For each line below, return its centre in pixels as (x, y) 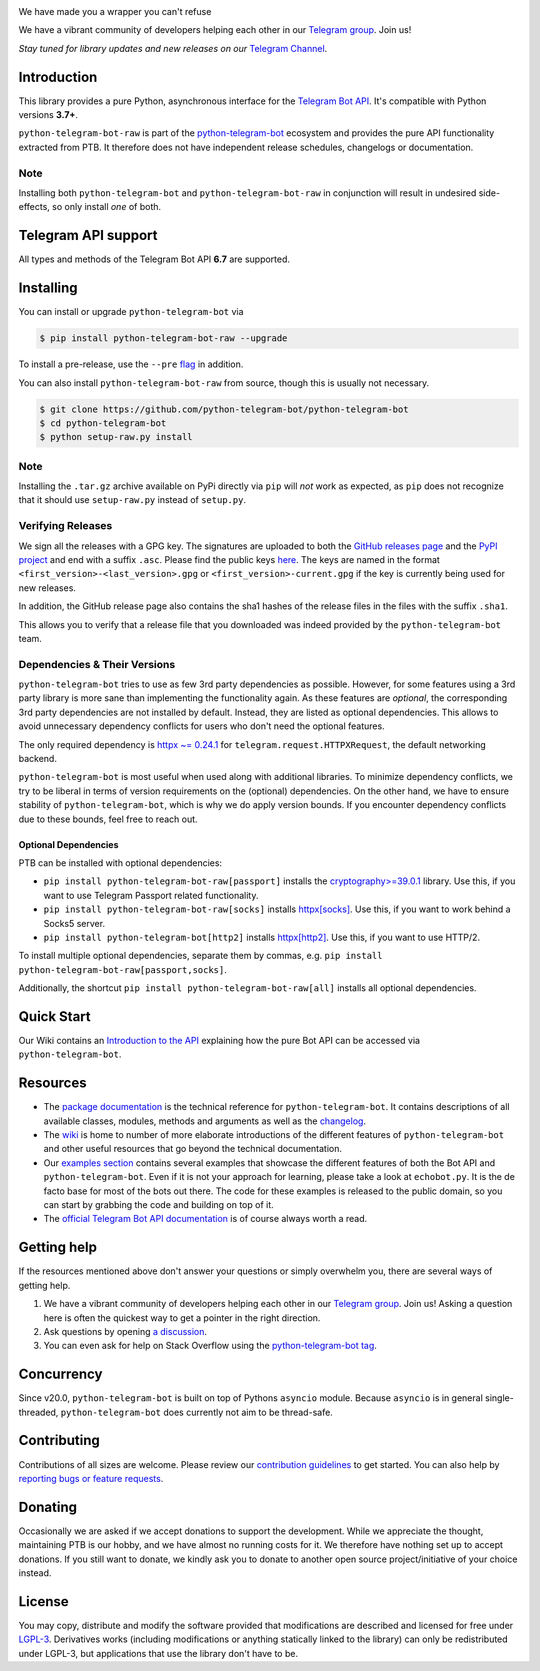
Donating (48, 1506)
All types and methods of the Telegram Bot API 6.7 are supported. (154, 259)
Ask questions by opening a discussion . (125, 1331)
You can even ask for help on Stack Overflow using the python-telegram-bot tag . (210, 1346)
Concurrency (60, 1374)
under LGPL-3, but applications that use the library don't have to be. (158, 1653)
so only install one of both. (106, 207)
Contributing (59, 1440)
